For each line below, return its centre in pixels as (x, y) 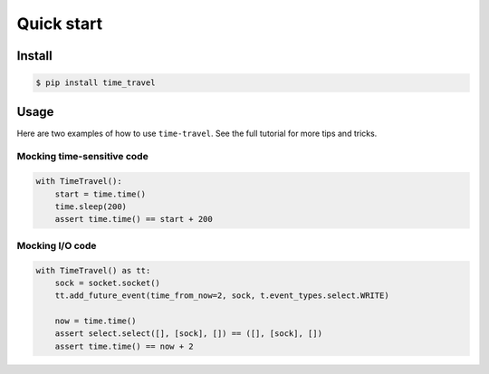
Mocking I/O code (57, 245)
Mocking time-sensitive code (82, 157)
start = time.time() (101, 194)
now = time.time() (96, 321)
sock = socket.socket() (107, 283)
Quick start (60, 24)
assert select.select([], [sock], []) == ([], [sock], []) (189, 334)
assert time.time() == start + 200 (134, 219)
